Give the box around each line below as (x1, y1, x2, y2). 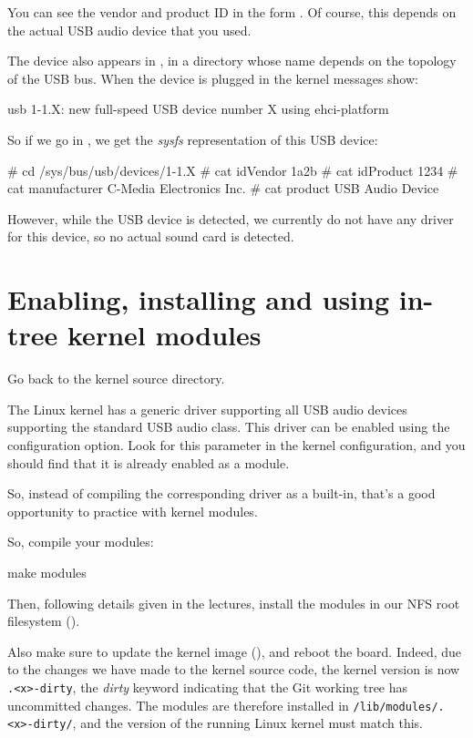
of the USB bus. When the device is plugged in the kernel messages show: (7, 68, 418, 87)
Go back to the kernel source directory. (7, 369, 225, 388)
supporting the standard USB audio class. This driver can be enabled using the (7, 417, 450, 436)
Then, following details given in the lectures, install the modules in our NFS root (7, 593, 460, 612)
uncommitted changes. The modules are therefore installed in (7, 695, 349, 714)
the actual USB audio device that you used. (7, 20, 252, 39)
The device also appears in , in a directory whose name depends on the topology (7, 51, 457, 70)
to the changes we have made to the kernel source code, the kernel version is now (7, 660, 460, 679)
